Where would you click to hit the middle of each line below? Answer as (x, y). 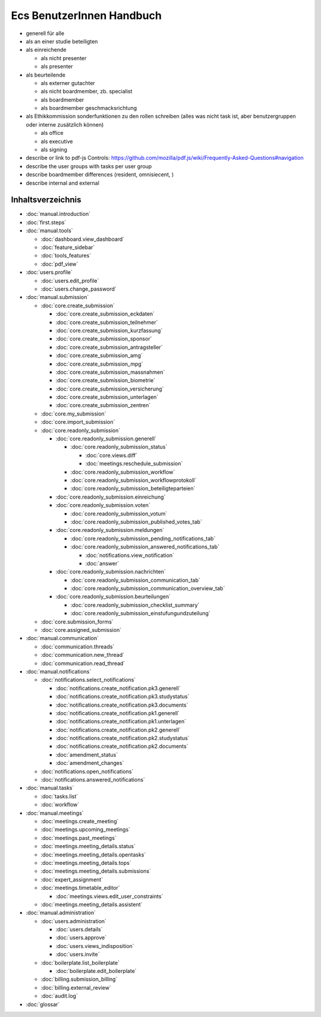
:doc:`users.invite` (78, 955)
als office (52, 133)
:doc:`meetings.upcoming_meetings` (86, 830)
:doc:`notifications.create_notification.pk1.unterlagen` (121, 722)
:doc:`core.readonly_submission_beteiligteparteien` (133, 489)
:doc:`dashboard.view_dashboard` (83, 239)
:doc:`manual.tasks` (50, 788)
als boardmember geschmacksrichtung (89, 108)
